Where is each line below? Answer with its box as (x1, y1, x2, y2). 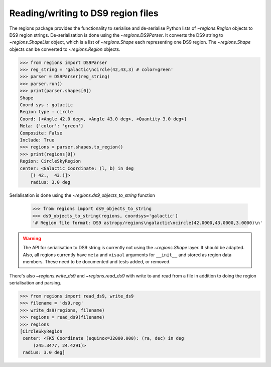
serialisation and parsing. (9, 280, 61, 286)
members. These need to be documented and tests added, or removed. (23, 259, 171, 265)
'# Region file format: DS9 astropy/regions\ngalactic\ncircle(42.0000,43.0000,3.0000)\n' (32, 220, 263, 226)
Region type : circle (20, 109, 73, 115)
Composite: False (20, 130, 63, 136)
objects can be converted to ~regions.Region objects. (9, 46, 120, 52)
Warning (23, 236, 41, 242)
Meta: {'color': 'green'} (20, 123, 84, 129)
